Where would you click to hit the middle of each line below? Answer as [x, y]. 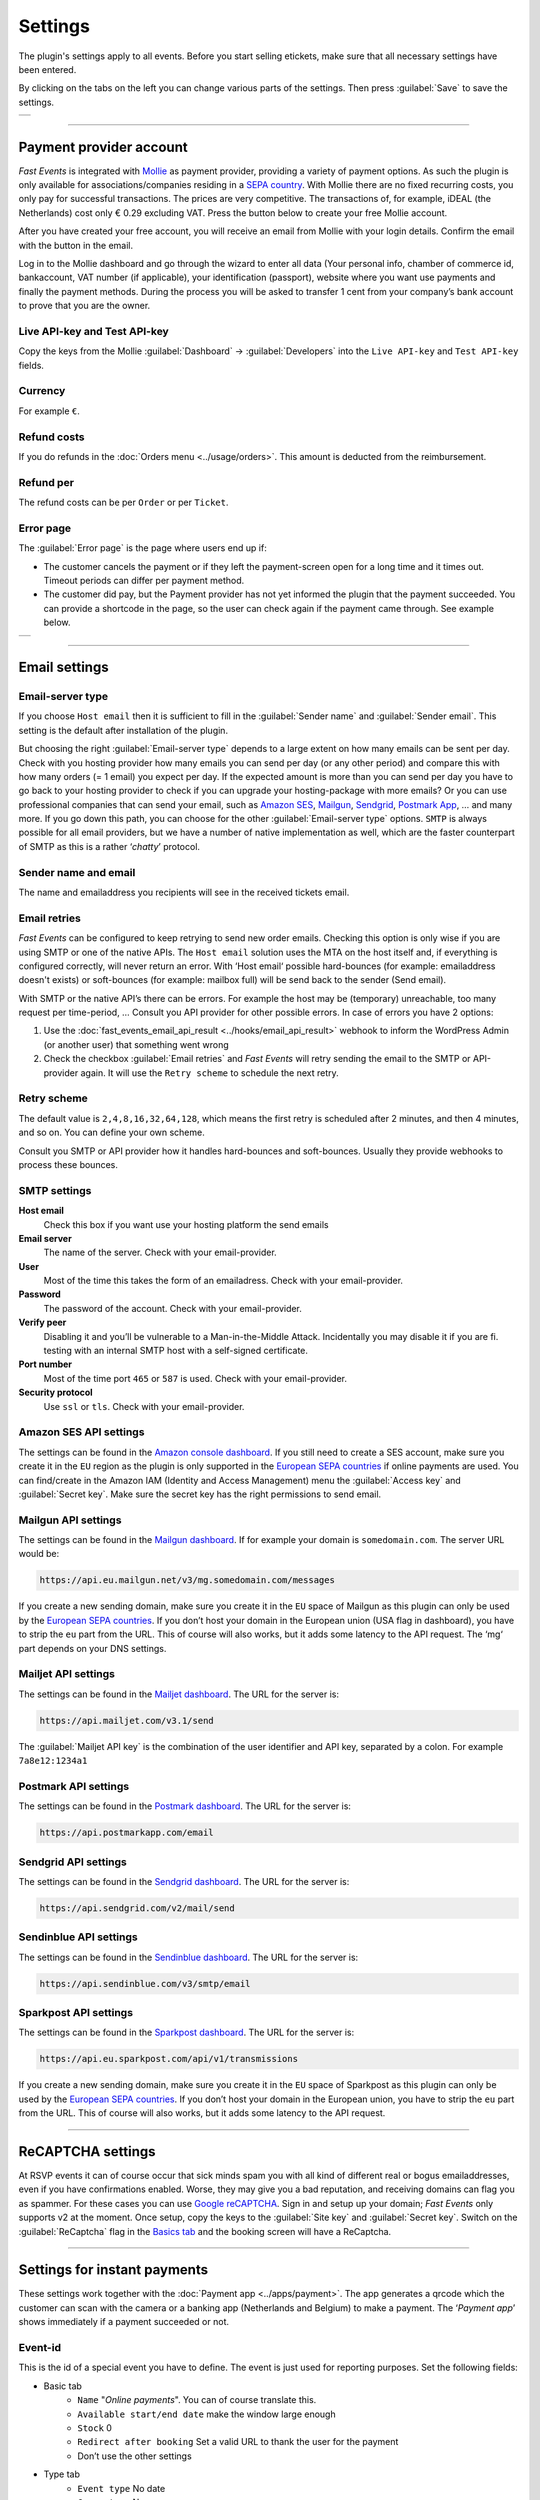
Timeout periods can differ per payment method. [144, 581]
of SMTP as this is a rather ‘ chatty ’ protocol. [109, 846]
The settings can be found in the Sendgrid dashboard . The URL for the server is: [184, 1881]
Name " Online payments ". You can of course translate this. [197, 2400]
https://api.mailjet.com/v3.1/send [126, 1720]
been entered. [47, 69]
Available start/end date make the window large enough [206, 2414]
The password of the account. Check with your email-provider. [172, 1308]
